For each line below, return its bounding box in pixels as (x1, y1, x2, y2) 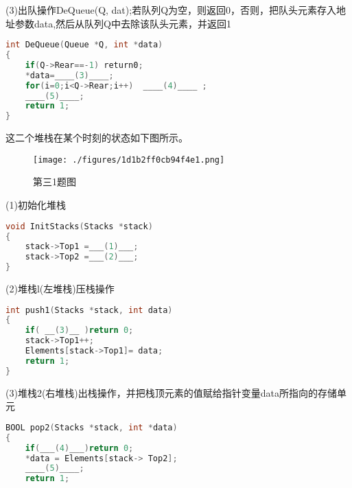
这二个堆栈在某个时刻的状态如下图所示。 (5, 130, 188, 145)
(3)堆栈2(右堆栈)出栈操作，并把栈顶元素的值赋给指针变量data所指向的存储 (5, 385, 338, 399)
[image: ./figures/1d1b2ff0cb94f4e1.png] (33, 154, 225, 165)
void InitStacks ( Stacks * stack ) (5, 221, 153, 231)
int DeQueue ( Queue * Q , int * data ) (5, 40, 163, 50)
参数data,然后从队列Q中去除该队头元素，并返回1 (14, 16, 232, 30)
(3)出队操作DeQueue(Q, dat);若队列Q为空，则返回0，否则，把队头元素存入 (5, 3, 337, 16)
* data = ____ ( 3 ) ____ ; (25, 70, 114, 80)
